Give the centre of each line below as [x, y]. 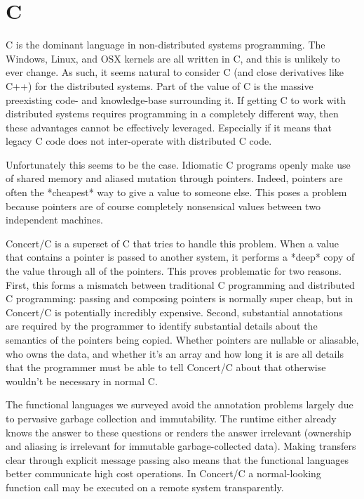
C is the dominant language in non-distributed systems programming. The [166, 45]
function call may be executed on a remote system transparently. [145, 487]
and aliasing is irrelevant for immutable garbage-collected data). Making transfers [181, 446]
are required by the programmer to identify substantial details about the [162, 326]
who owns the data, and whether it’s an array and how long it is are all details [175, 353]
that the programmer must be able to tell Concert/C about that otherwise [166, 367]
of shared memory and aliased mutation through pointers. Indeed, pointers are [174, 178]
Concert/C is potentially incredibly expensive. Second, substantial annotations [174, 312]
